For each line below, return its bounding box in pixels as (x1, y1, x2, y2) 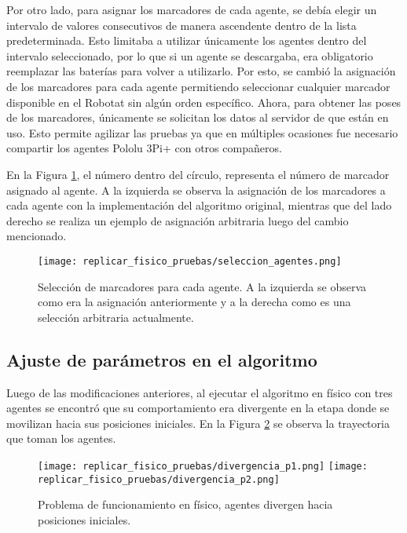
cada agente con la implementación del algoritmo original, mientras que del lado (6, 197, 392, 214)
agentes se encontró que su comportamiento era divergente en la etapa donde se (6, 400, 390, 416)
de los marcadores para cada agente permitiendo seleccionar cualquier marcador (6, 78, 390, 94)
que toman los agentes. (6, 430, 116, 447)
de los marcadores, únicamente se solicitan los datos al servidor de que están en (6, 109, 389, 126)
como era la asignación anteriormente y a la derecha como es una (38, 294, 351, 310)
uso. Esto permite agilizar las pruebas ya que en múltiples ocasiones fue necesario (6, 124, 398, 141)
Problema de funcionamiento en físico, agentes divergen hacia (38, 496, 333, 513)
